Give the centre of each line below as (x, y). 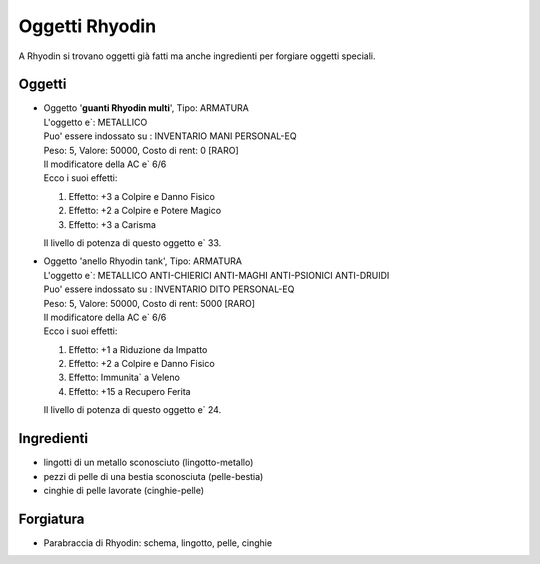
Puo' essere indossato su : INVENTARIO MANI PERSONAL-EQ (170, 136)
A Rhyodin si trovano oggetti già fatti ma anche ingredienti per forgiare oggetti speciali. (197, 56)
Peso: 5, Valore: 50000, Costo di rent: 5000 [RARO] (149, 303)
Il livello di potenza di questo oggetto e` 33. (132, 242)
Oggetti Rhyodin (87, 26)
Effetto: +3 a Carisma (112, 224)
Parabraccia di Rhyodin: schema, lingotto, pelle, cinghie (158, 542)
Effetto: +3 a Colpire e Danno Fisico (141, 196)
